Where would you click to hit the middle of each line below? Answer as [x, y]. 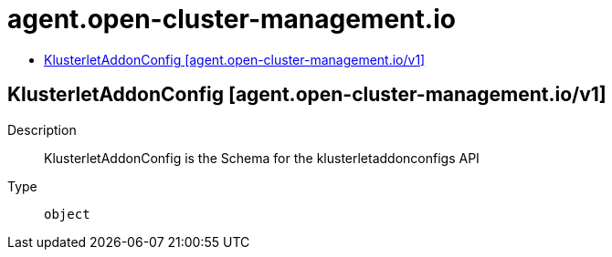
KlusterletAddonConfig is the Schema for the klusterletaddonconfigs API [262, 158]
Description [42, 129]
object [67, 214]
